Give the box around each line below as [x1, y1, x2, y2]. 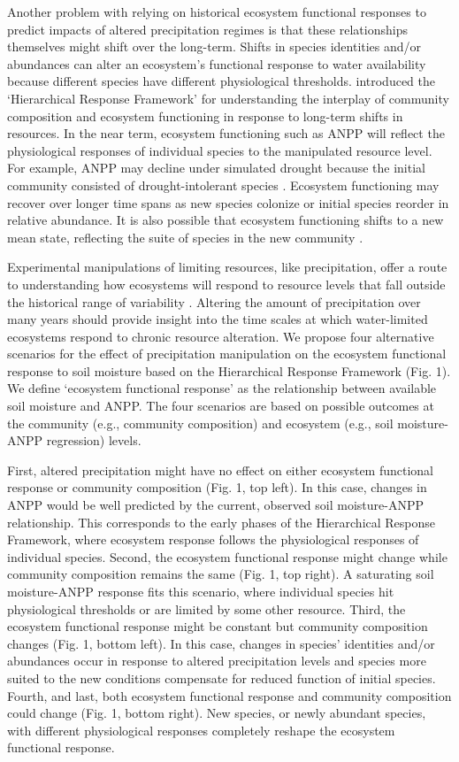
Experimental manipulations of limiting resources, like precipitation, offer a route [7, 258, 448, 276]
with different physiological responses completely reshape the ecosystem [7, 720, 395, 739]
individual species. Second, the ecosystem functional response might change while [7, 547, 448, 566]
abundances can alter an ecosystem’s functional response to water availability [7, 54, 426, 73]
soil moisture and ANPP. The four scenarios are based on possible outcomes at [7, 396, 434, 415]
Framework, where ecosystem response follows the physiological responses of [7, 530, 419, 549]
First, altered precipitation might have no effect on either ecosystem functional [7, 460, 434, 479]
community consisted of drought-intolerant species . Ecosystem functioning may [7, 175, 440, 194]
